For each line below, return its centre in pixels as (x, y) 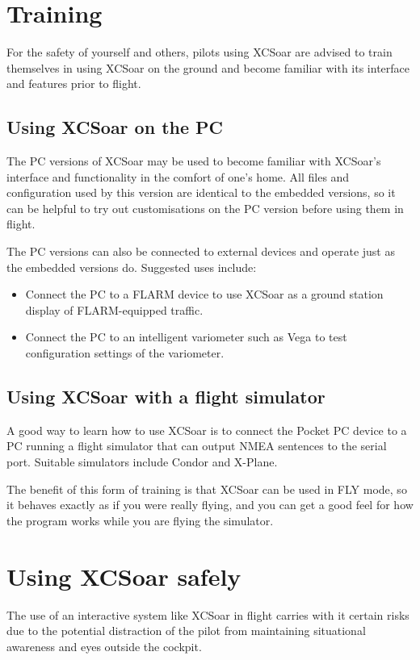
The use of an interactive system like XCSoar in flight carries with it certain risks (208, 614)
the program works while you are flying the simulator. (140, 520)
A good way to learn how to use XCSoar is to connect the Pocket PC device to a (207, 430)
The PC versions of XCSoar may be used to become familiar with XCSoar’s (194, 161)
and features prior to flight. (74, 84)
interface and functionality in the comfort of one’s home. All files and (178, 176)
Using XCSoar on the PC (115, 127)
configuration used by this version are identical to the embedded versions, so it (201, 192)
